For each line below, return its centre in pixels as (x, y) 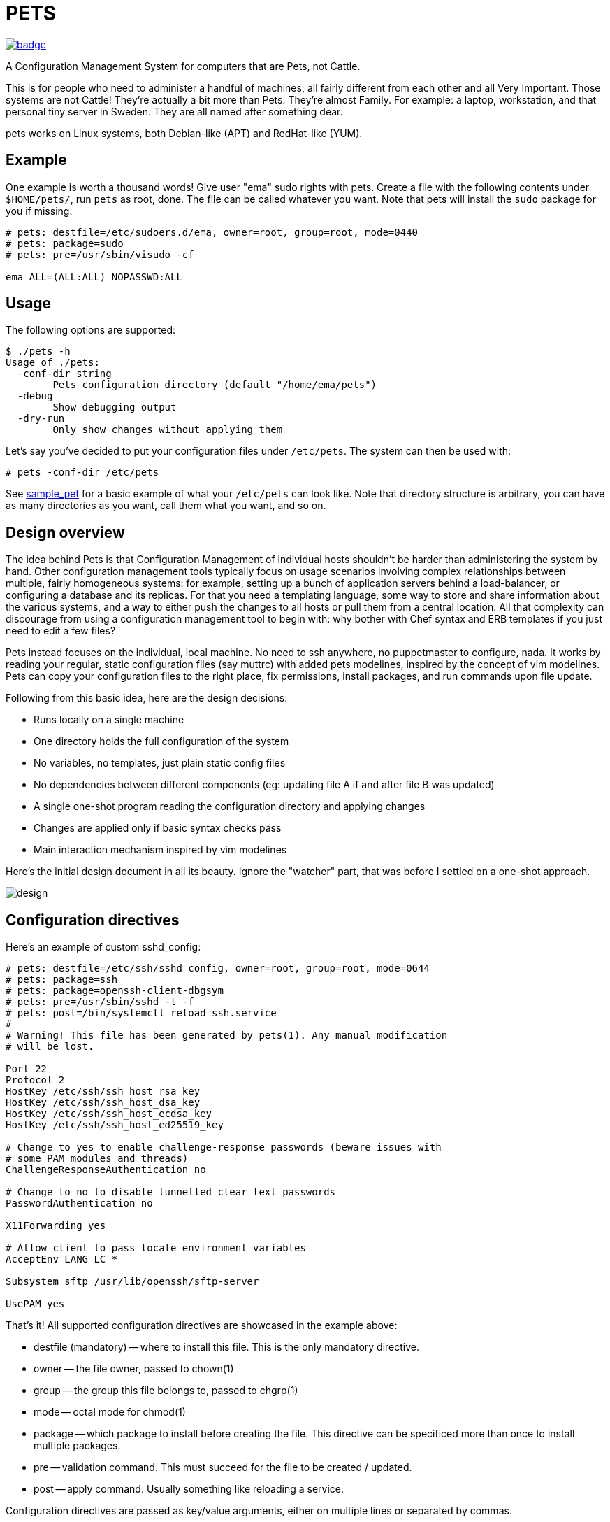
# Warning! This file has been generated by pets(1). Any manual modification (227, 1036)
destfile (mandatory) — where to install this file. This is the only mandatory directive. (227, 1347)
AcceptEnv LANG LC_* (62, 1259)
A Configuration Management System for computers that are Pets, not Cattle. (183, 66)
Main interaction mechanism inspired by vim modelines (160, 850)
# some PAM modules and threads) (97, 1159)
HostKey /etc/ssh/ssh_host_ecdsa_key (109, 1114)
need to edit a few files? (61, 631)
